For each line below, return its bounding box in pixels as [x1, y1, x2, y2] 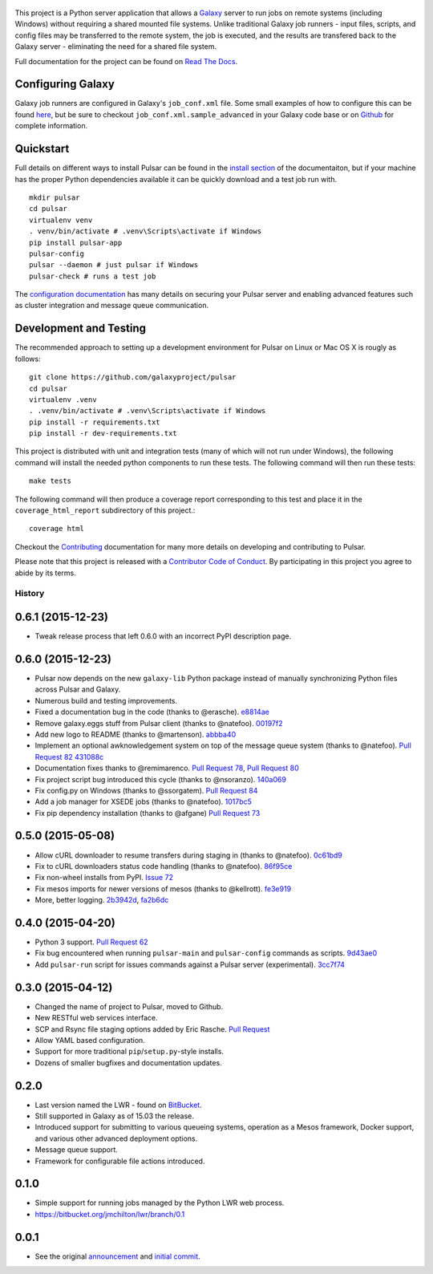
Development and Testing [14, 322, 147, 335]
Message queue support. [34, 1145, 118, 1154]
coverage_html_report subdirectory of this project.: [14, 505, 196, 515]
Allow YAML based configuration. [34, 1035, 146, 1045]
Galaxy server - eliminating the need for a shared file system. [14, 42, 216, 51]
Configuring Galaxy [14, 77, 115, 91]
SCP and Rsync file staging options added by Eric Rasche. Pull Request [34, 1024, 270, 1034]
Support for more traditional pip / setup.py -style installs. [34, 1047, 225, 1057]
